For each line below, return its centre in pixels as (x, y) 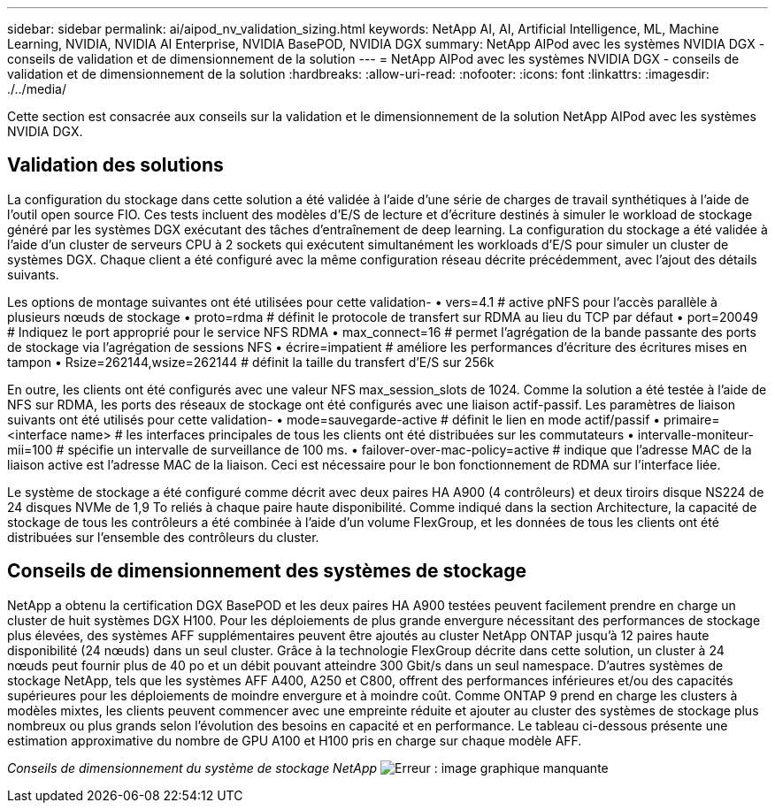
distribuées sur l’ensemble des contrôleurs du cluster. (163, 537)
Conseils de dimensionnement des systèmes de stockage (267, 571)
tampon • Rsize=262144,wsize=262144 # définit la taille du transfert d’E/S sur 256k (251, 362)
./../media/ (37, 89)
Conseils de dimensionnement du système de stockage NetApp (192, 768)
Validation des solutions (115, 165)
